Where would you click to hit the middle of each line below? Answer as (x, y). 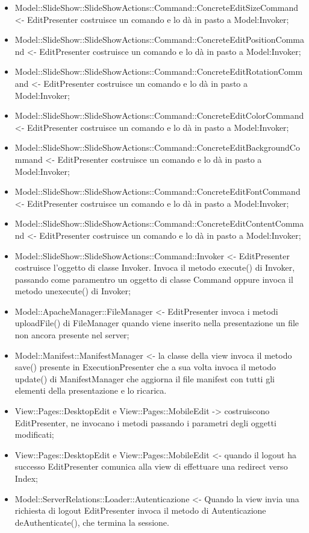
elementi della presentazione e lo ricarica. (91, 390)
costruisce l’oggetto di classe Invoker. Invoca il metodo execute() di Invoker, (155, 267)
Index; (26, 478)
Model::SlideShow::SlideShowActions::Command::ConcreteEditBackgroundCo (157, 147)
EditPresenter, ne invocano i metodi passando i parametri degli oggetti (145, 422)
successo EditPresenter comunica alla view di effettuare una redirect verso (151, 466)
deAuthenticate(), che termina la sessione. (92, 522)
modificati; (34, 434)
